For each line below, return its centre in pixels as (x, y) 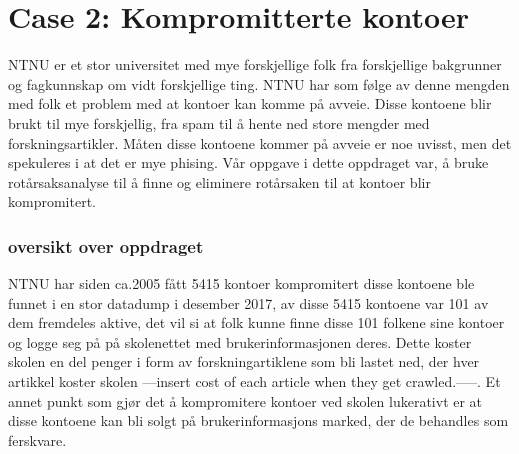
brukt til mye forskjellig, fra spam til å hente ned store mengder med (219, 122)
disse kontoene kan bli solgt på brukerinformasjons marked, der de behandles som (258, 420)
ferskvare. (37, 439)
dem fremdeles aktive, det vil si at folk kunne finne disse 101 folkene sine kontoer (256, 322)
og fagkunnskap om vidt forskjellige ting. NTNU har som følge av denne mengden (259, 83)
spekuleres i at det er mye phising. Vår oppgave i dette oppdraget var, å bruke (248, 162)
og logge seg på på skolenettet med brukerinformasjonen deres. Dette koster (240, 341)
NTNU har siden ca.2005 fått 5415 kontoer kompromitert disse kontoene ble (241, 283)
